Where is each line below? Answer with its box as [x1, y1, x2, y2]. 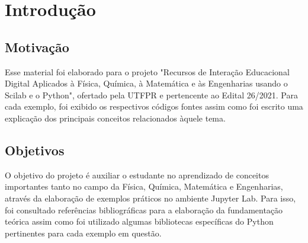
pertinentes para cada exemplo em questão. [5, 226, 162, 239]
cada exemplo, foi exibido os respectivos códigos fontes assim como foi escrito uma [5, 100, 303, 113]
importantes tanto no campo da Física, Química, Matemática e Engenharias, [5, 180, 283, 193]
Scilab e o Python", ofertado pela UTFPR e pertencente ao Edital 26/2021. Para [5, 88, 298, 101]
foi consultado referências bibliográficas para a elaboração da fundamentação [5, 203, 283, 216]
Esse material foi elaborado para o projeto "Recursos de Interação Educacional [5, 65, 290, 78]
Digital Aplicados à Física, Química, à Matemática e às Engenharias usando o [5, 77, 288, 89]
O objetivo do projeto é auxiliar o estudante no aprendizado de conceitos [5, 168, 269, 181]
